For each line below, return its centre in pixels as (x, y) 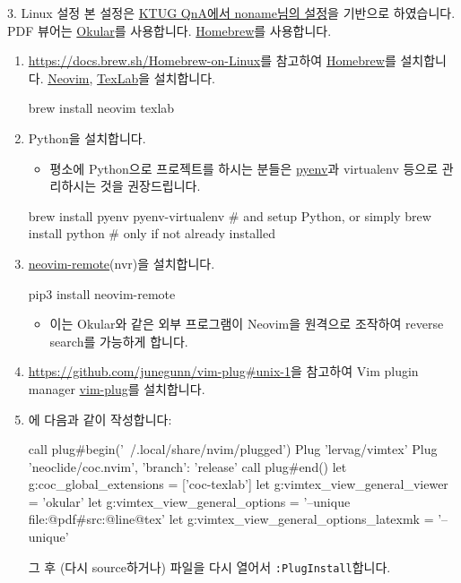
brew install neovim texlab (101, 108)
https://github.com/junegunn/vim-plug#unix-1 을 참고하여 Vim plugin (223, 371)
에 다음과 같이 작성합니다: (100, 419)
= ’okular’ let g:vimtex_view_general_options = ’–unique (189, 501)
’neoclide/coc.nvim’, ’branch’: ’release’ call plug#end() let (187, 466)
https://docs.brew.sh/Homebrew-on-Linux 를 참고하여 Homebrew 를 (212, 60)
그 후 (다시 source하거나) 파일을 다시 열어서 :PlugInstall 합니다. (209, 566)
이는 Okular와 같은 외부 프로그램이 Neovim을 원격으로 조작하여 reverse (247, 324)
